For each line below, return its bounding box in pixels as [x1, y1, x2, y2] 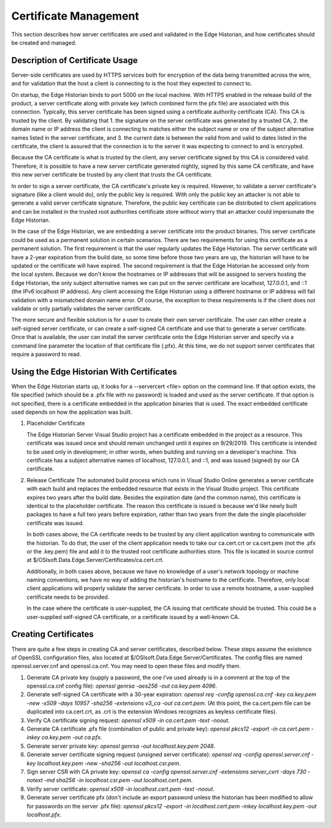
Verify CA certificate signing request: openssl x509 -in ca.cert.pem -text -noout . [26, 716, 230, 724]
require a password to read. [11, 350, 82, 358]
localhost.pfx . [26, 811, 61, 818]
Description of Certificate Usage [11, 55, 138, 66]
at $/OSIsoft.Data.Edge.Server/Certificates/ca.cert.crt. [26, 556, 164, 564]
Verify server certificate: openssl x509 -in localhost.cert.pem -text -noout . [26, 785, 215, 792]
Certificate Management [11, 9, 139, 23]
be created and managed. [11, 39, 77, 46]
